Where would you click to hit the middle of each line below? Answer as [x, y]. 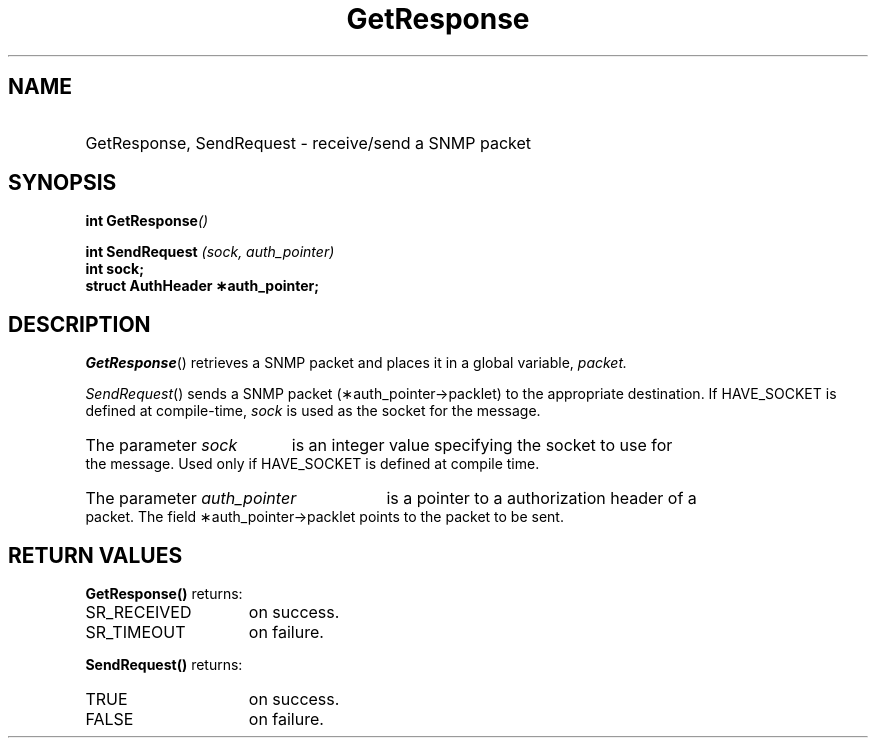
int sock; [114, 269]
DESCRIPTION [79, 324]
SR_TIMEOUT [135, 632]
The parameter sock [161, 445]
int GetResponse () [147, 221]
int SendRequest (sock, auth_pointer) [210, 252]
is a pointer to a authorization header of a [541, 498]
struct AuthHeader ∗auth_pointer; [202, 286]
